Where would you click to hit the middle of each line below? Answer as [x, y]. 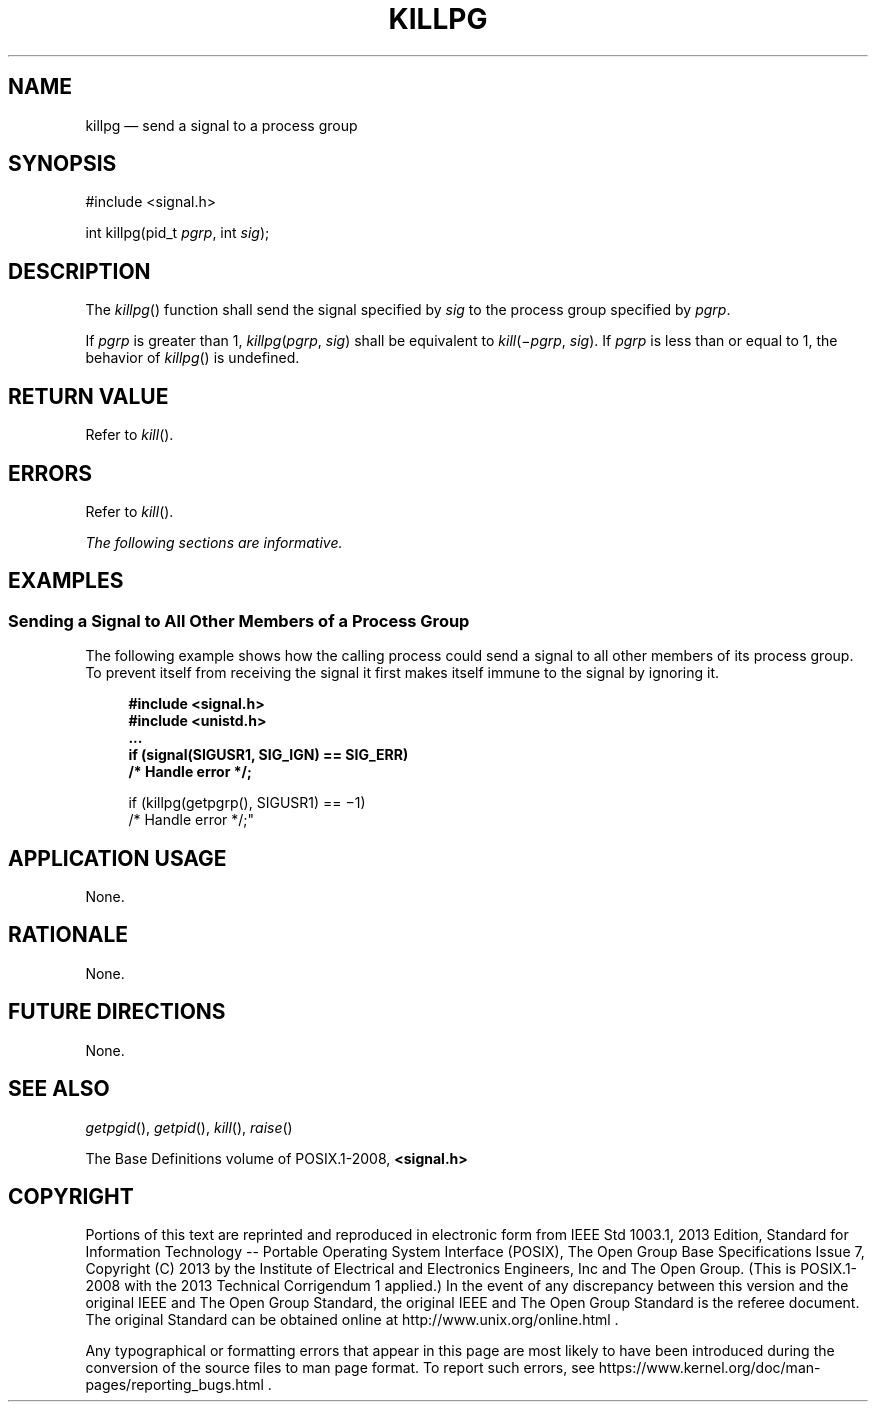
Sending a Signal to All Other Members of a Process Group [239, 620]
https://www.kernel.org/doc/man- [709, 1368]
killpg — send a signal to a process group [221, 125]
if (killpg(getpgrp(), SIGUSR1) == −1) [247, 803]
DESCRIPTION [79, 271]
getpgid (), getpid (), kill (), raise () [189, 1127]
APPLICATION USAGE [117, 858]
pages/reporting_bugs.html [174, 1385]
